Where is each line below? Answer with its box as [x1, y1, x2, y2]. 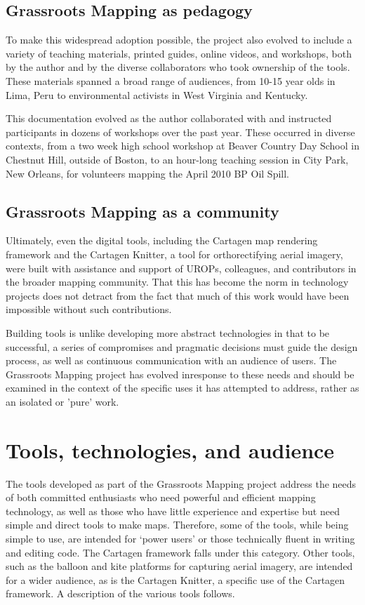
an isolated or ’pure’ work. [6, 394, 119, 408]
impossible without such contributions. [6, 302, 172, 317]
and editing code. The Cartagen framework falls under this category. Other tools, [6, 545, 355, 559]
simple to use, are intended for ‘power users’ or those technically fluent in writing [6, 531, 355, 545]
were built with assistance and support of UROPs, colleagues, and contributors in [6, 260, 357, 275]
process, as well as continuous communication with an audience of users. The [6, 353, 337, 368]
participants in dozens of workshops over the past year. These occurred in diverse [6, 124, 355, 139]
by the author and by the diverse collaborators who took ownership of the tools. [6, 60, 350, 74]
